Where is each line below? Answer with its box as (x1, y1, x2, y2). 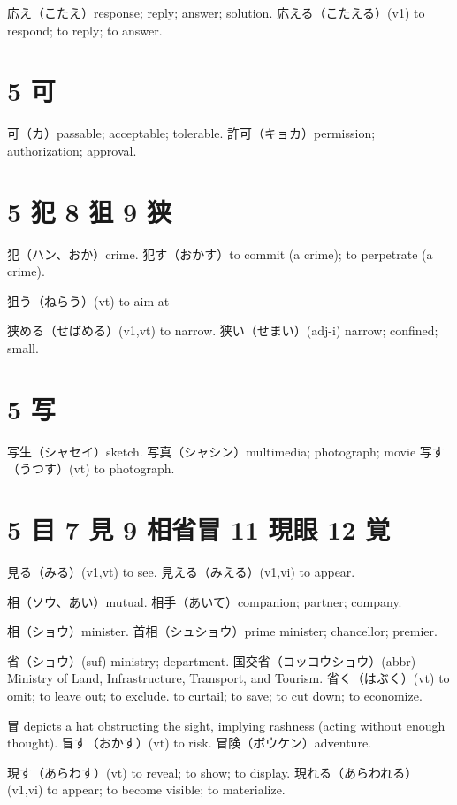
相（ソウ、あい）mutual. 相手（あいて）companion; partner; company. (7, 592, 402, 610)
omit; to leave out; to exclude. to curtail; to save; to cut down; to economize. (7, 686, 423, 704)
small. (7, 339, 39, 356)
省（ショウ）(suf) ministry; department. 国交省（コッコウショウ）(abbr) (7, 651, 416, 670)
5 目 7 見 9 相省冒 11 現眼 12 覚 (7, 511, 391, 548)
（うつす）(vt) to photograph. (7, 459, 175, 478)
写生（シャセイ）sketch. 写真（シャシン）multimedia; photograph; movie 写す (7, 441, 445, 460)
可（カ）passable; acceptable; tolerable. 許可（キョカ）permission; (7, 124, 376, 142)
